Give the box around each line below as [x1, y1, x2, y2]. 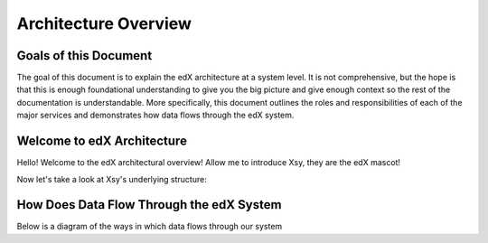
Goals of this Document [16, 48, 153, 63]
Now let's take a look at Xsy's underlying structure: [16, 173, 207, 184]
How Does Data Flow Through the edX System [16, 197, 282, 212]
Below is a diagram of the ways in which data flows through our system [16, 221, 283, 232]
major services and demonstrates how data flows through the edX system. [16, 109, 295, 121]
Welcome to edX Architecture [16, 134, 187, 149]
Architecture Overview [16, 14, 192, 33]
